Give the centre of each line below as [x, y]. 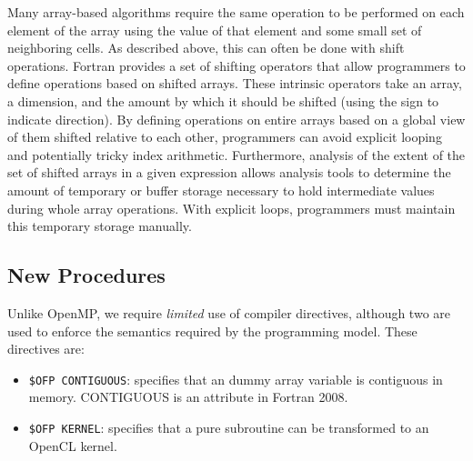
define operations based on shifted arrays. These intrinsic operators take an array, [235, 83]
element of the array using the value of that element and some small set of [215, 30]
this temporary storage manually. [100, 226]
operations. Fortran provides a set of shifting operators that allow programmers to [236, 65]
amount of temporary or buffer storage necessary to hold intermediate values [221, 190]
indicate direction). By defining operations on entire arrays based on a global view [236, 119]
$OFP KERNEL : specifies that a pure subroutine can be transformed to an [229, 427]
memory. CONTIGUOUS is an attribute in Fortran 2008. [188, 397]
